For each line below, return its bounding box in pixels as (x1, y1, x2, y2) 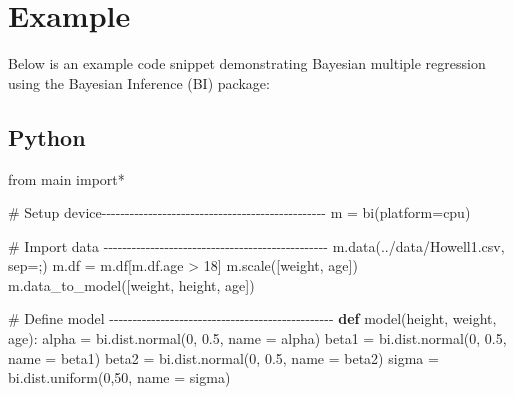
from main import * (8, 168, 125, 189)
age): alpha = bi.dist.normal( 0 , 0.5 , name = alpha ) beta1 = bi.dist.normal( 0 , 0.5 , (8, 328, 507, 349)
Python (8, 121, 86, 152)
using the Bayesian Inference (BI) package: (8, 72, 270, 93)
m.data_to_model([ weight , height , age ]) (8, 274, 255, 295)
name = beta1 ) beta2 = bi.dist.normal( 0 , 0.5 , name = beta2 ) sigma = (8, 347, 439, 368)
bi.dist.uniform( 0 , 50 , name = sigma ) (8, 367, 231, 388)
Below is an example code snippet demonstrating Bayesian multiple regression (8, 53, 486, 74)
